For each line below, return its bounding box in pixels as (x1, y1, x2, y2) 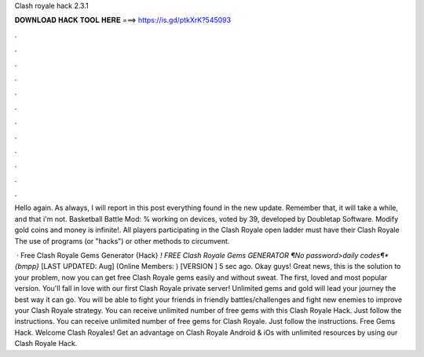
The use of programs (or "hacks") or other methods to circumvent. (14, 236, 230, 245)
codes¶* (360, 251, 389, 260)
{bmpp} (14, 262, 39, 271)
